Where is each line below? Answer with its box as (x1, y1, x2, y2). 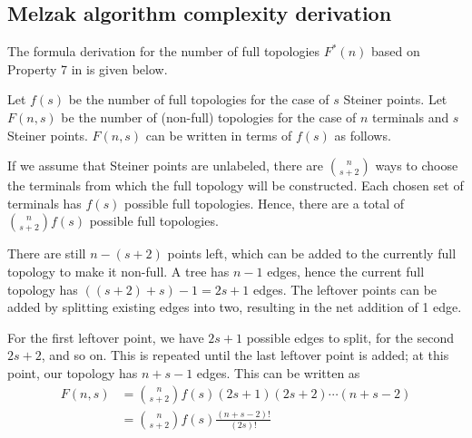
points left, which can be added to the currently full (167, 244, 457, 263)
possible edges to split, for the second (246, 327, 454, 346)
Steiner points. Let (343, 90, 447, 109)
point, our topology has (7, 363, 138, 382)
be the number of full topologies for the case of (68, 90, 329, 109)
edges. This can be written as (196, 363, 360, 382)
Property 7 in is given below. (7, 59, 168, 78)
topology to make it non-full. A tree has (7, 261, 230, 280)
